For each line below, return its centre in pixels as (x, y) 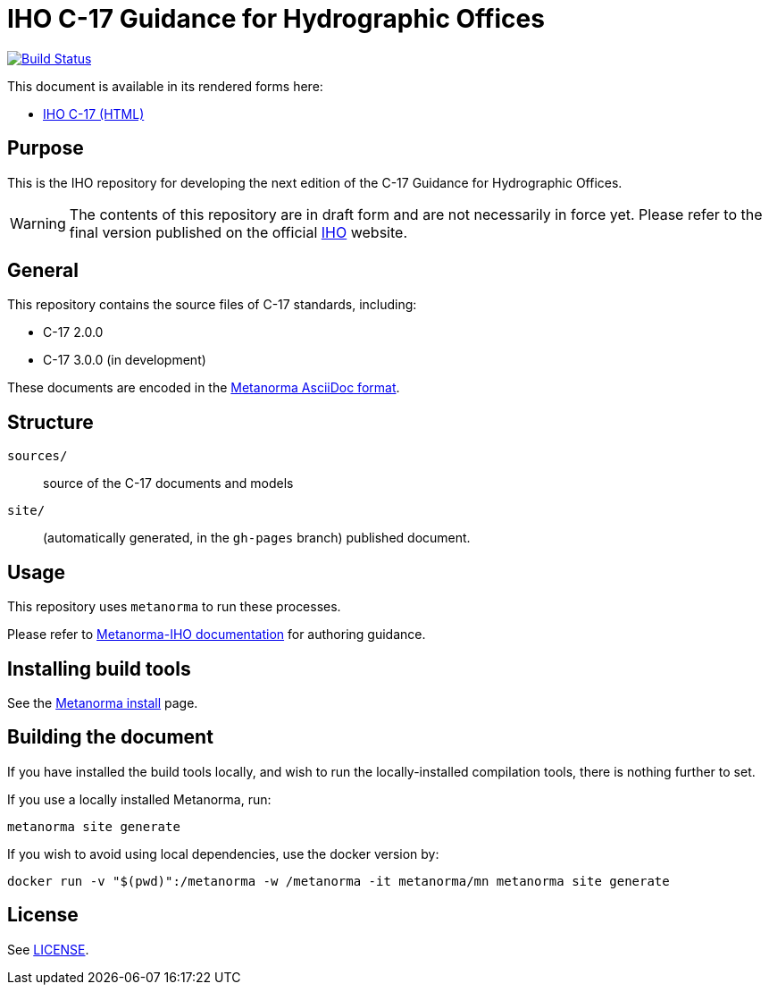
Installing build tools (99, 668)
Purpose (46, 148)
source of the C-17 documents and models (168, 483)
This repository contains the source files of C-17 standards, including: (212, 305)
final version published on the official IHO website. (238, 232)
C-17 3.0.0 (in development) (125, 360)
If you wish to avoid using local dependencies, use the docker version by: (223, 853)
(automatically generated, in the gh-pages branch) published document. (257, 538)
